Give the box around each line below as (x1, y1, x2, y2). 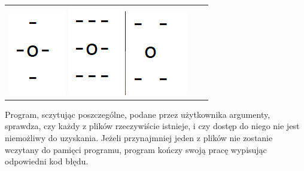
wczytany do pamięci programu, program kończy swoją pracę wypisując (5, 143, 267, 155)
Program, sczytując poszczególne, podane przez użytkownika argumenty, (5, 108, 270, 120)
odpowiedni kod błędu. (5, 155, 89, 167)
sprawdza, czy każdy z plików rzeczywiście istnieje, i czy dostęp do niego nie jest (5, 120, 300, 132)
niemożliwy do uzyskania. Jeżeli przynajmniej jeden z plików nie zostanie (5, 132, 273, 144)
